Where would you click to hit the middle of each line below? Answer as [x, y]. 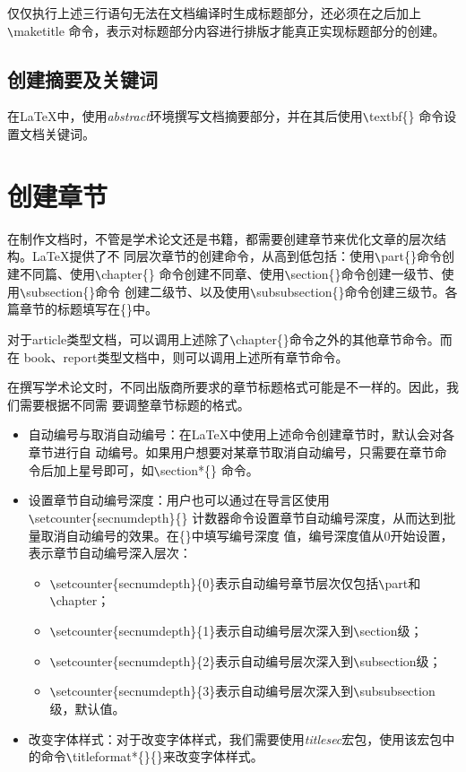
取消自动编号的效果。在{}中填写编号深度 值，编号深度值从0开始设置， [247, 535]
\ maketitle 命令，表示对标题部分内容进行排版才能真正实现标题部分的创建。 [226, 30]
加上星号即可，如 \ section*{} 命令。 [156, 469]
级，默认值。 [87, 708]
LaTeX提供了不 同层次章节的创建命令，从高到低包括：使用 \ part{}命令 [237, 256]
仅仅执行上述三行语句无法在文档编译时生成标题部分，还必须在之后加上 [214, 13]
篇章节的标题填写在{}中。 [82, 309]
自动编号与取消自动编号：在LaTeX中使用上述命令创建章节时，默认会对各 [242, 434]
